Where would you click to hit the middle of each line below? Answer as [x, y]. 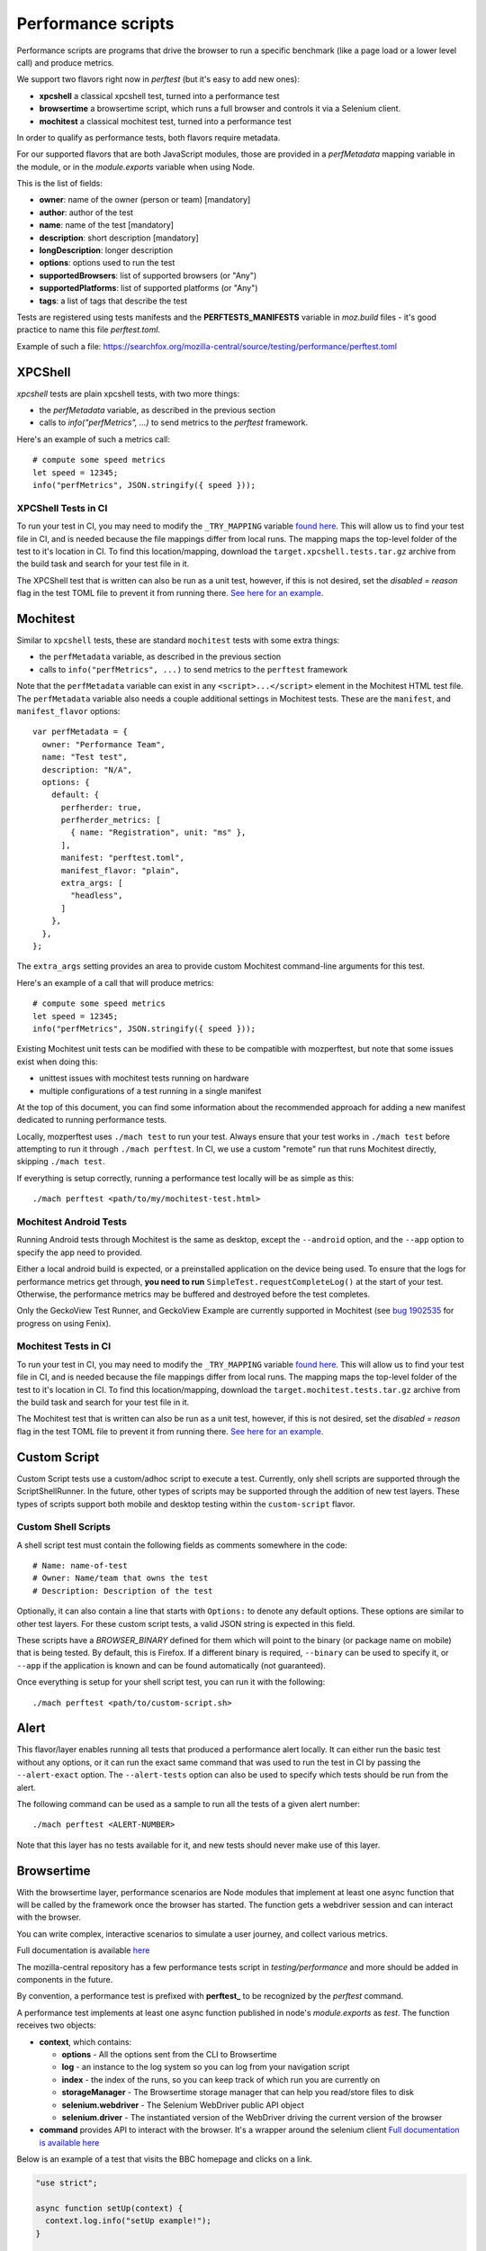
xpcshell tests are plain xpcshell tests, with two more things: [128, 393]
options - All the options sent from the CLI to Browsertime [170, 2054]
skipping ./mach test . [61, 1162]
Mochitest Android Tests [72, 1222]
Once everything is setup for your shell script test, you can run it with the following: [171, 1682]
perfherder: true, [101, 807]
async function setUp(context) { [109, 2208]
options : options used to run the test [107, 263]
